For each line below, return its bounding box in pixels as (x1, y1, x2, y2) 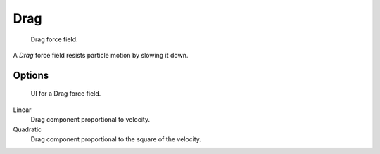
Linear (13, 105, 32, 114)
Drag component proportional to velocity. (30, 115, 151, 124)
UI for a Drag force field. (30, 89, 101, 98)
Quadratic (13, 125, 42, 134)
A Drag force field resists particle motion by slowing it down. (13, 51, 189, 59)
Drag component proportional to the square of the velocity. (30, 134, 202, 143)
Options (13, 69, 49, 81)
